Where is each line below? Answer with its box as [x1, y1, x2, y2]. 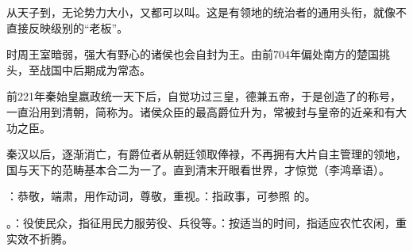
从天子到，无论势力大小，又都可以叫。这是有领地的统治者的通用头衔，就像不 [6, 4, 407, 20]
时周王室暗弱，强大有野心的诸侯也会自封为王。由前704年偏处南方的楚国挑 [6, 46, 390, 63]
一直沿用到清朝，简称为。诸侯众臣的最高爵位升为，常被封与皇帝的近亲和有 [6, 103, 396, 120]
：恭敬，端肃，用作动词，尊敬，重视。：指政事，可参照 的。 [6, 188, 316, 204]
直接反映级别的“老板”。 [6, 19, 129, 36]
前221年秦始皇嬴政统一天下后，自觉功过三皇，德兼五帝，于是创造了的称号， [6, 88, 401, 105]
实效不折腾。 [6, 230, 73, 246]
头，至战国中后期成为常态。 [6, 61, 151, 78]
